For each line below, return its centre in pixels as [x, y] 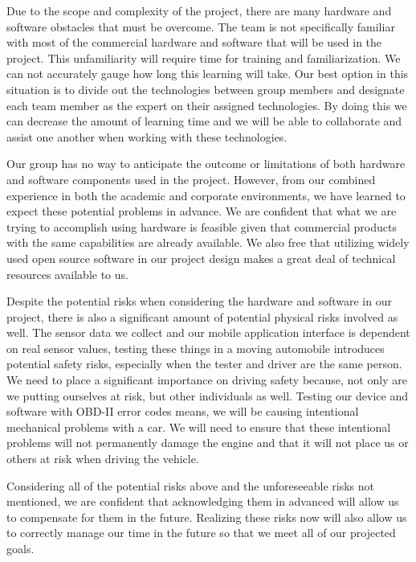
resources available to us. [67, 274]
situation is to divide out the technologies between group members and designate [206, 89]
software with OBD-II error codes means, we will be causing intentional [183, 411]
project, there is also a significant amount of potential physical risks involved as [202, 316]
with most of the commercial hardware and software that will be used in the [194, 42]
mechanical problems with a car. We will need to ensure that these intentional [199, 427]
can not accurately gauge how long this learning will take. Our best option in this [208, 74]
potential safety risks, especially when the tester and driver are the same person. [204, 364]
